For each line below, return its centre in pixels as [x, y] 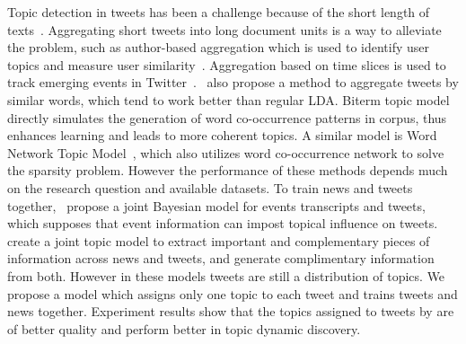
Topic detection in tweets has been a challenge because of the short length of [219, 12]
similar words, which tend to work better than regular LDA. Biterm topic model [229, 99]
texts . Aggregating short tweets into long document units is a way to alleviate [224, 29]
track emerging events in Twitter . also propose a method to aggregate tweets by [233, 82]
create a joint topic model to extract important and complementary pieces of [219, 240]
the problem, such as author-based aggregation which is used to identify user [219, 47]
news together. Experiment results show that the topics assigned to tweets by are [231, 311]
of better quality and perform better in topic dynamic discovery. [184, 328]
